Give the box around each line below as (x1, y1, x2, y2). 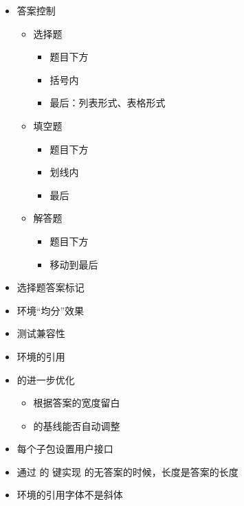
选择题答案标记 (16, 280, 85, 295)
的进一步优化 (16, 372, 75, 387)
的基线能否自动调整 (33, 418, 120, 433)
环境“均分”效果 (16, 303, 85, 317)
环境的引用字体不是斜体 (16, 487, 123, 502)
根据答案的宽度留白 (33, 395, 120, 410)
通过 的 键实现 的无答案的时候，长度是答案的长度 (16, 464, 239, 479)
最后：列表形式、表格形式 (49, 95, 166, 110)
